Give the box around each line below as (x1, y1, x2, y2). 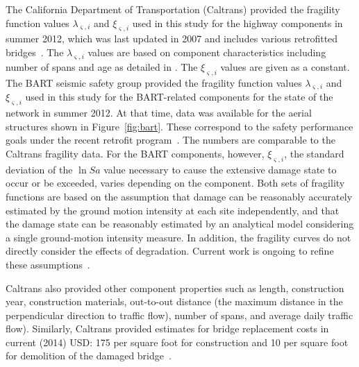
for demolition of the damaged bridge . (6, 348, 172, 363)
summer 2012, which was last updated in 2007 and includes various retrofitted (6, 31, 338, 46)
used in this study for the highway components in (132, 15, 343, 30)
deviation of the (6, 162, 73, 176)
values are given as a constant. (220, 59, 350, 74)
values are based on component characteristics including (87, 44, 326, 59)
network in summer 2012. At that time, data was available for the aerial (6, 105, 312, 120)
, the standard (284, 146, 344, 160)
